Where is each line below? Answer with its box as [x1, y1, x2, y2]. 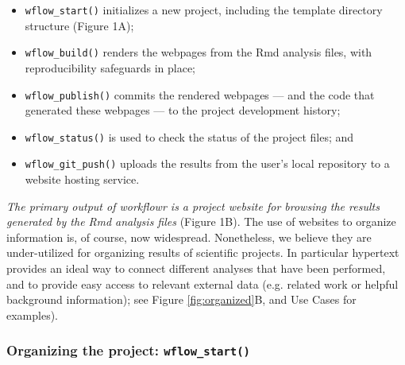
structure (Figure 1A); [25, 17, 134, 33]
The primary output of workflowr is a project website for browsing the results [6, 197, 380, 214]
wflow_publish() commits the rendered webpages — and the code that [25, 86, 375, 103]
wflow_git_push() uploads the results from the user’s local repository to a [25, 155, 390, 172]
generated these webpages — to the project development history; [25, 102, 341, 118]
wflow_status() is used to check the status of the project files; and [25, 128, 354, 145]
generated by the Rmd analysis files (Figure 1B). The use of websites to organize [6, 213, 396, 230]
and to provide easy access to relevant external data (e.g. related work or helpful [6, 275, 399, 292]
